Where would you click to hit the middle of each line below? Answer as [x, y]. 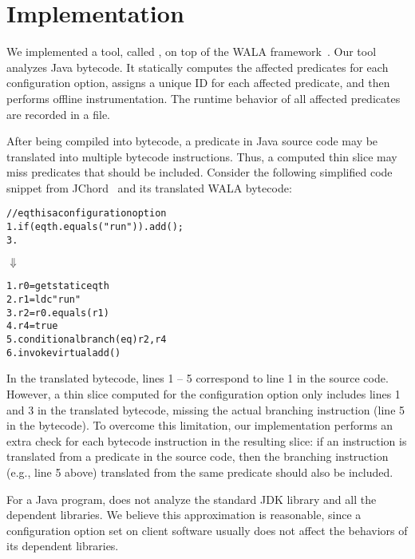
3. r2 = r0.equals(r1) [58, 313]
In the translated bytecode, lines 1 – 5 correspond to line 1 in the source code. [198, 378]
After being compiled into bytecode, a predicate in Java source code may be [192, 141]
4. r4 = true [32, 326]
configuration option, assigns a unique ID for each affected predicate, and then [198, 83]
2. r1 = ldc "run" [44, 300]
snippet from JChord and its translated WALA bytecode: [149, 187]
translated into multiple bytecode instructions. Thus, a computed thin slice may [202, 156]
